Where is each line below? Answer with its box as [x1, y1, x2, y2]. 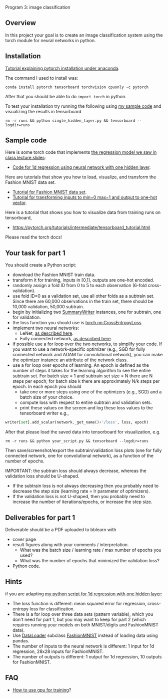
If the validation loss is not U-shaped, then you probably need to [12, 494, 145, 500]
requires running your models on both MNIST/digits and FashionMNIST [12, 621, 159, 628]
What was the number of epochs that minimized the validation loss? [19, 557, 160, 563]
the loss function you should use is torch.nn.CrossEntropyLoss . [12, 320, 143, 326]
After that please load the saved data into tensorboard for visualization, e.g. [5, 429, 161, 435]
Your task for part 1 [5, 249, 66, 257]
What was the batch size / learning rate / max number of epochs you [19, 547, 161, 553]
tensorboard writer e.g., [19, 410, 69, 416]
